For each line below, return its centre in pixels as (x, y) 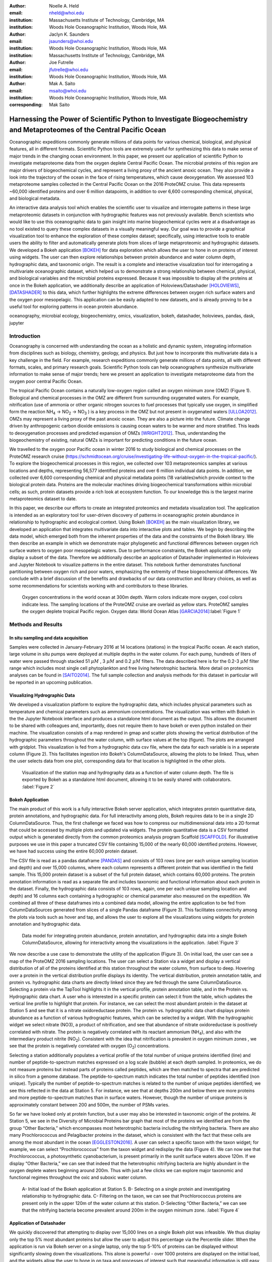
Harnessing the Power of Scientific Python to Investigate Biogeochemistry (128, 119)
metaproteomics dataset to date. (43, 499)
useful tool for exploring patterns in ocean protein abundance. (74, 306)
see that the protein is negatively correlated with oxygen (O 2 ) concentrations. (89, 1046)
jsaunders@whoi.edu (71, 41)
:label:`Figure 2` (38, 786)
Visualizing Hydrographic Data (42, 695)
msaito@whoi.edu (68, 90)
